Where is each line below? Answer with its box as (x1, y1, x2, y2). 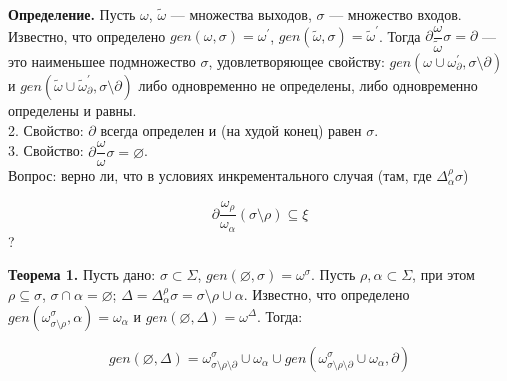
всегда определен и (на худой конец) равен (100, 119, 362, 140)
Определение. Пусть (8, 4, 136, 24)
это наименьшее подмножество (8, 50, 196, 71)
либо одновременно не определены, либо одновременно (138, 74, 478, 95)
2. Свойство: (8, 119, 84, 140)
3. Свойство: (8, 140, 84, 161)
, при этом (412, 264, 475, 285)
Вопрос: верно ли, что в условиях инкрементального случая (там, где (8, 165, 432, 186)
